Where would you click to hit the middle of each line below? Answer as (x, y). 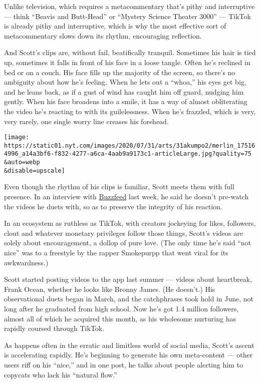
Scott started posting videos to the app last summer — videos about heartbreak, (128, 279)
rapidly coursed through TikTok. (54, 328)
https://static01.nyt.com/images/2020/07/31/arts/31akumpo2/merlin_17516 (130, 145)
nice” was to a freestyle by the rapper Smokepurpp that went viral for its (116, 252)
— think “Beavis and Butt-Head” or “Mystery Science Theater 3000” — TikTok (127, 16)
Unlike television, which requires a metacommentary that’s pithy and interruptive (129, 6)
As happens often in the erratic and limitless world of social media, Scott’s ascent (129, 345)
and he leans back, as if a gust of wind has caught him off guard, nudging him (124, 91)
